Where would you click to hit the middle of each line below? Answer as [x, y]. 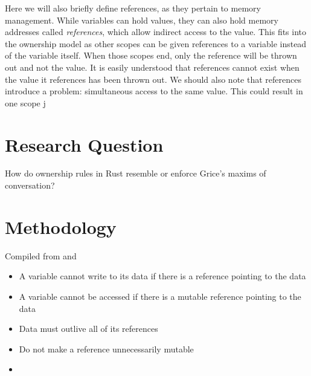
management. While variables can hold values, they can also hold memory [142, 20]
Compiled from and [41, 255]
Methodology [61, 226]
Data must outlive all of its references [88, 329]
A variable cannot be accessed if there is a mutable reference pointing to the [160, 296]
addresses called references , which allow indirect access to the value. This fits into [156, 32]
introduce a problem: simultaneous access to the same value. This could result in [154, 91]
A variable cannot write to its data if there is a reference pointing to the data [162, 276]
